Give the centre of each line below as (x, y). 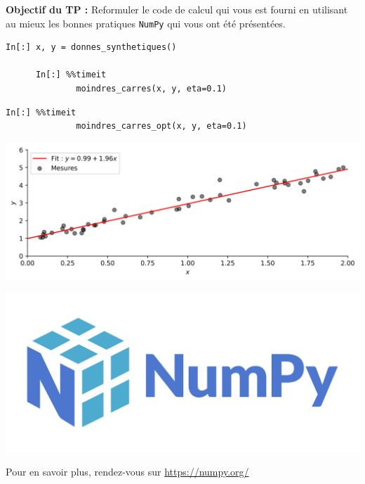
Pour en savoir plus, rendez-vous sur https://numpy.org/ (127, 472)
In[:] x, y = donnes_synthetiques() (91, 47)
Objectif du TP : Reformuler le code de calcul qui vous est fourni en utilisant (177, 9)
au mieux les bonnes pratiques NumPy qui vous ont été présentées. (146, 23)
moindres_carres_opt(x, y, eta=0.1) (161, 126)
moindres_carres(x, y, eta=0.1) (151, 89)
